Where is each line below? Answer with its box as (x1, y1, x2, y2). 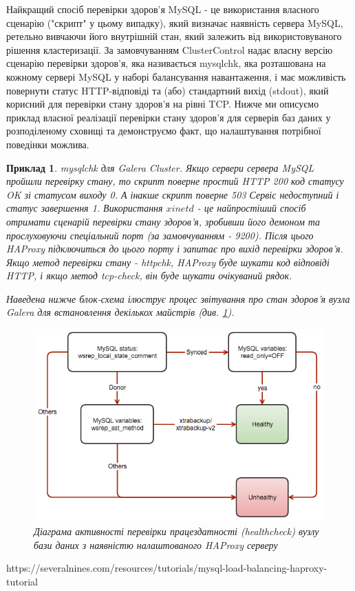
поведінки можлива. (6, 137, 89, 151)
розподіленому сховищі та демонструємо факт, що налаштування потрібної (6, 123, 321, 138)
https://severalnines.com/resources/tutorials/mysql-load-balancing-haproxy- (6, 561, 327, 575)
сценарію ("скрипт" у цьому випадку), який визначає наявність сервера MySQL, (6, 15, 343, 30)
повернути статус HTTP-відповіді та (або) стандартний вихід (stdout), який (6, 83, 329, 97)
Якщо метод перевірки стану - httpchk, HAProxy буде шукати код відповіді (6, 254, 330, 269)
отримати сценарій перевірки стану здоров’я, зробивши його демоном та (6, 214, 321, 228)
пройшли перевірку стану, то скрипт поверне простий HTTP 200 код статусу (6, 174, 344, 188)
